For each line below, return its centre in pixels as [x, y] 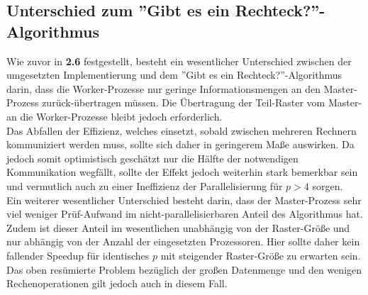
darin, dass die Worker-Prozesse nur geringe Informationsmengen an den [164, 88]
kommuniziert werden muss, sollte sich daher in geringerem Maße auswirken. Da [180, 144]
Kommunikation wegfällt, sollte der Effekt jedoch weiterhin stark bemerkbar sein [182, 172]
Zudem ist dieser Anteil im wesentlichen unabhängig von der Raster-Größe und [178, 227]
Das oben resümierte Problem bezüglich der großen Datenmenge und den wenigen [184, 269]
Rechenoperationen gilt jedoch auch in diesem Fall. [117, 283]
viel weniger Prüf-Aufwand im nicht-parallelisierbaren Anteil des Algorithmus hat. [185, 214]
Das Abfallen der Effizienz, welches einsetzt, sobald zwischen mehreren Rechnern [182, 130]
